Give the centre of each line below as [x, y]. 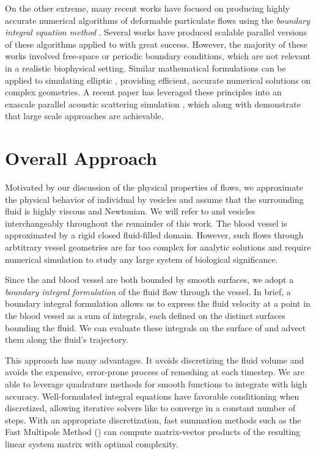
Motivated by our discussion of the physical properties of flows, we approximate [154, 187]
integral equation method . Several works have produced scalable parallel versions [156, 32]
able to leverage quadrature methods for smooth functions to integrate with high [156, 383]
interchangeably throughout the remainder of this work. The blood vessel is [146, 223]
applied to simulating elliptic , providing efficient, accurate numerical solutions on [158, 80]
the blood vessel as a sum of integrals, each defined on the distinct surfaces [145, 315]
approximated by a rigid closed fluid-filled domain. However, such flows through [154, 235]
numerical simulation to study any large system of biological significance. [141, 259]
